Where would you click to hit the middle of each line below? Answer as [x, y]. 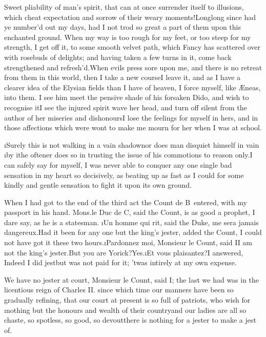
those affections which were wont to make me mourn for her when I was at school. [133, 127]
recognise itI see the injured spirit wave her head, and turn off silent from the [126, 107]
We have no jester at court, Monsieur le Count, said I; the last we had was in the [132, 279]
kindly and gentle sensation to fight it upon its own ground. [98, 185]
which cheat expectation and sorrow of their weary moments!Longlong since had [130, 17]
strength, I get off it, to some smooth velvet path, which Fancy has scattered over [132, 47]
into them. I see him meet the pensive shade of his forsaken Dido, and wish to [127, 97]
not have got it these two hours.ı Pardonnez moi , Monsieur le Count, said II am [128, 242]
